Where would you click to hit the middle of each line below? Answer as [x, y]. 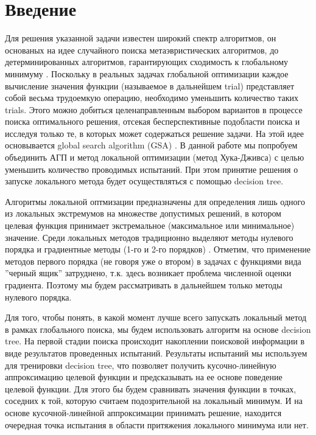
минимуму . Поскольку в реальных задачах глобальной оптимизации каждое [147, 73]
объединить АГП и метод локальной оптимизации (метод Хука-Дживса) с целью [155, 157]
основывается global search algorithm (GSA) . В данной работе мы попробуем [151, 145]
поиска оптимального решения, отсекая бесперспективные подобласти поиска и [153, 121]
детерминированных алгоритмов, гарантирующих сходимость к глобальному [147, 62]
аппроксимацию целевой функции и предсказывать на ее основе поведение [144, 377]
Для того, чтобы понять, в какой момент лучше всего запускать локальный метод [156, 317]
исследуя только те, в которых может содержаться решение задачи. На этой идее [155, 133]
